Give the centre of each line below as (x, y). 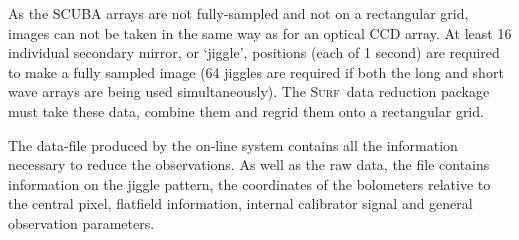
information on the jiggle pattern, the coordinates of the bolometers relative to (249, 183)
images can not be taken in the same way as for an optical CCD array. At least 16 (260, 32)
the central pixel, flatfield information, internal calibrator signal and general (240, 203)
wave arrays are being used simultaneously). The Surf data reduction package (249, 91)
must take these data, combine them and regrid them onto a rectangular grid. (246, 110)
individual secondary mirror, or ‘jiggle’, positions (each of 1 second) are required (254, 52)
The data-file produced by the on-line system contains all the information (233, 144)
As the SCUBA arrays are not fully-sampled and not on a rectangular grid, (238, 13)
